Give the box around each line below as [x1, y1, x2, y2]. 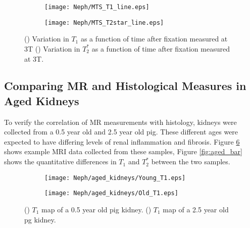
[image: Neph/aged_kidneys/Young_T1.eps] [44, 174, 186, 181]
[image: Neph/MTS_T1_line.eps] [44, 4, 149, 11]
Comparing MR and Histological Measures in [4, 78, 246, 94]
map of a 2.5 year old [163, 204, 229, 214]
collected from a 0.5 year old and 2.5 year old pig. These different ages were [4, 126, 238, 137]
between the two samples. [151, 156, 230, 167]
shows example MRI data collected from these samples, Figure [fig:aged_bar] [4, 146, 242, 157]
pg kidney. [24, 214, 56, 224]
